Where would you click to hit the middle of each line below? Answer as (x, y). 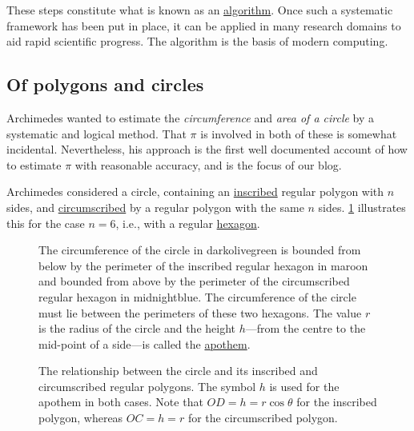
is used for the (304, 386)
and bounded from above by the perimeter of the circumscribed (194, 281)
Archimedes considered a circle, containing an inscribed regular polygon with (195, 192)
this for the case (46, 223)
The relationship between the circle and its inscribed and (178, 371)
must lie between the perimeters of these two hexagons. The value (200, 312)
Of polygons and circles (105, 84)
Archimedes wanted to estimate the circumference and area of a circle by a (191, 117)
